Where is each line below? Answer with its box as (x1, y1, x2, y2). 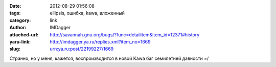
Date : (9, 3, 21, 9)
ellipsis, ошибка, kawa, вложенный (50, 10, 125, 16)
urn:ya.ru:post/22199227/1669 (50, 46, 114, 52)
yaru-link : (9, 38, 31, 44)
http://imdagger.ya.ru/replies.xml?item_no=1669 (50, 38, 151, 44)
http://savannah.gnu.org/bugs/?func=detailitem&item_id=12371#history (50, 31, 200, 38)
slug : (9, 46, 20, 52)
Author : (9, 25, 27, 31)
